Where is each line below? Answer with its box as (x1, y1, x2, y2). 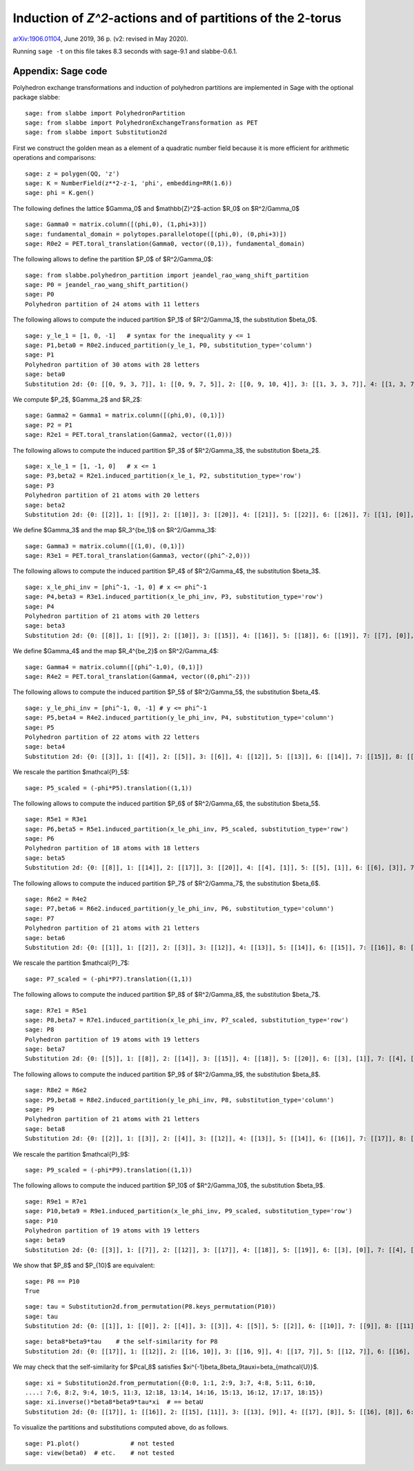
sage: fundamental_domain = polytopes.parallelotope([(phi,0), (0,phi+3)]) (25, 230, 287, 238)
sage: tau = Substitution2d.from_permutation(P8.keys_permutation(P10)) (25, 1303, 276, 1311)
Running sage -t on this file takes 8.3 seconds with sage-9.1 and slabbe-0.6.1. (12, 47, 238, 55)
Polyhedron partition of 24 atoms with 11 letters (25, 300, 200, 308)
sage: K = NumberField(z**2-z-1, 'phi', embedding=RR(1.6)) (25, 179, 233, 187)
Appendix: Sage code (12, 65, 108, 77)
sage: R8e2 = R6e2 (25, 1086, 88, 1094)
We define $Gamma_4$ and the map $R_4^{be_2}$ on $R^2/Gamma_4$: (12, 647, 219, 655)
